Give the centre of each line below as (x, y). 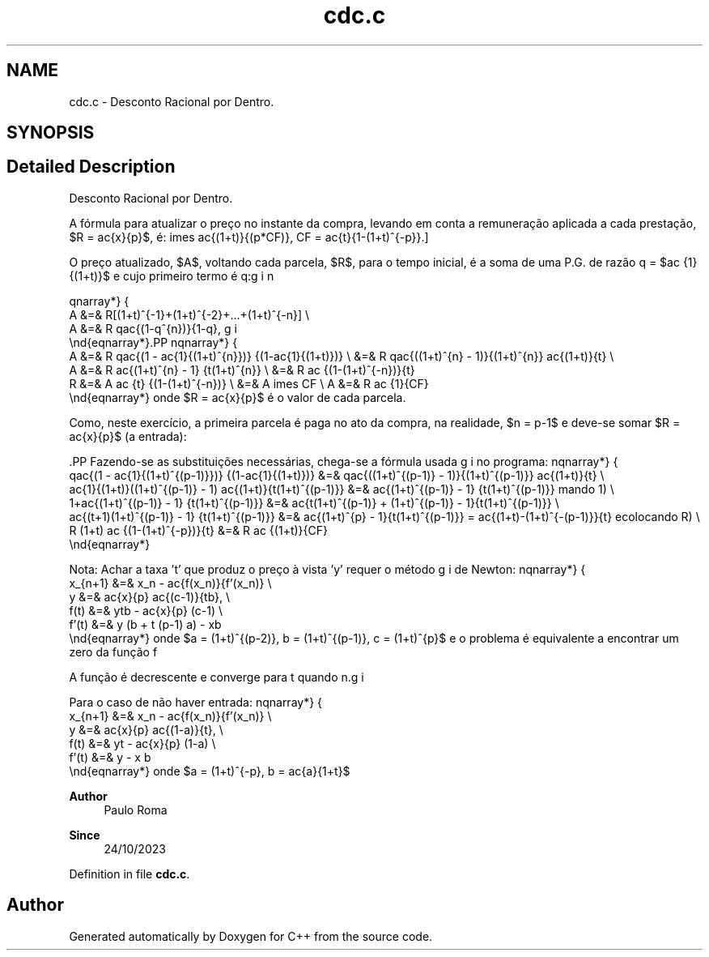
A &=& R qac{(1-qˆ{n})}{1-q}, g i (153, 328)
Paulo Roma (136, 810)
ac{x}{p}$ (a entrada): (128, 436)
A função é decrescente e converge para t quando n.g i (217, 677)
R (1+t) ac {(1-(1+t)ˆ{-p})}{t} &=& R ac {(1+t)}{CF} (198, 530)
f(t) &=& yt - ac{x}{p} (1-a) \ (142, 743)
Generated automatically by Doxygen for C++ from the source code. (251, 936)
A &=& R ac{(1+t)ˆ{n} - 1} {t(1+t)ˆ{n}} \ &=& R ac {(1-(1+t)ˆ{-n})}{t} (242, 370)
